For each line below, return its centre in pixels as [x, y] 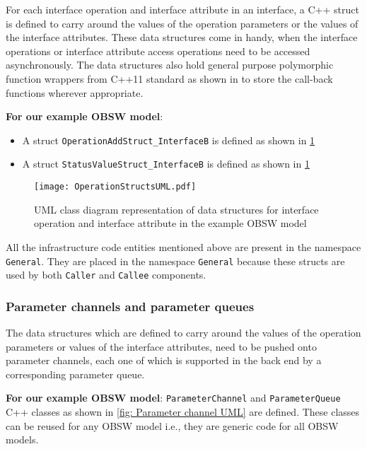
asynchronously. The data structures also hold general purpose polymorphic [170, 65]
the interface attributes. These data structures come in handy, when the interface [182, 37]
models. [22, 439]
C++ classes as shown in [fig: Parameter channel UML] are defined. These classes [183, 412]
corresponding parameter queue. [75, 374]
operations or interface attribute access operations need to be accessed [158, 51]
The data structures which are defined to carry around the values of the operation [183, 333]
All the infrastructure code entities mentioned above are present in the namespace [183, 246]
